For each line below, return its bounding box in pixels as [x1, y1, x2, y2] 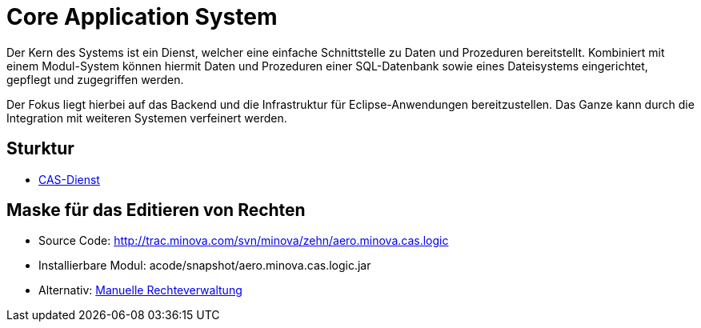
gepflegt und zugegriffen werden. [6, 72, 184, 86]
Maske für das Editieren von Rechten [6, 200, 306, 221]
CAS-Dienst [38, 172, 100, 186]
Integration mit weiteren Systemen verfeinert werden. [6, 110, 287, 125]
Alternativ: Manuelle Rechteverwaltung [38, 283, 242, 298]
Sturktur [6, 138, 74, 159]
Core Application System [6, 3, 278, 30]
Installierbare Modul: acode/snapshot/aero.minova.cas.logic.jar [38, 258, 371, 273]
